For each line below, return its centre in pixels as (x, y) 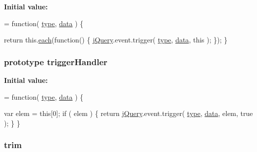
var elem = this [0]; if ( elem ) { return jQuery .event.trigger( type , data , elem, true (128, 113)
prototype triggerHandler (56, 61)
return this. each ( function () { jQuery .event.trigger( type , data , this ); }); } (116, 40)
